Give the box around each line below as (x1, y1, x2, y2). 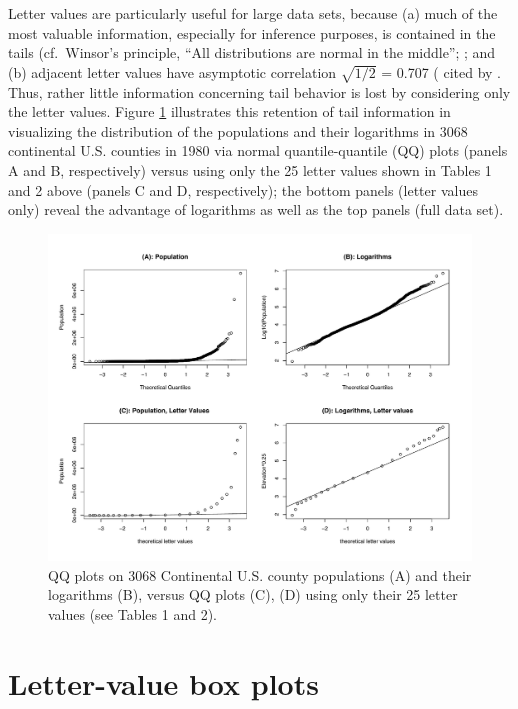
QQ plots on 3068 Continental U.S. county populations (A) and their (48, 564, 472, 585)
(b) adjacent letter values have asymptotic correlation (8, 61, 337, 82)
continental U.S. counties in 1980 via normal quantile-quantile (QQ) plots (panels (8, 140, 508, 161)
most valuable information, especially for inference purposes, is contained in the (8, 22, 496, 43)
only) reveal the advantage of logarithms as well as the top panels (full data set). (8, 199, 504, 220)
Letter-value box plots (8, 662, 319, 703)
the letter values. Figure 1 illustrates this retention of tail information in (8, 101, 451, 122)
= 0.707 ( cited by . (381, 61, 501, 82)
